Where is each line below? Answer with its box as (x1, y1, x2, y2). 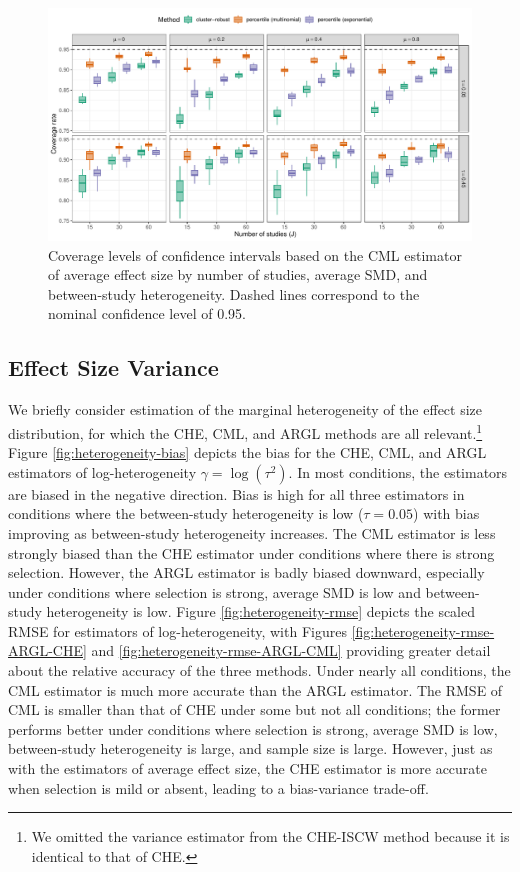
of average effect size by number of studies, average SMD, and (48, 264, 428, 285)
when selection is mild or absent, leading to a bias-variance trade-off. (8, 777, 429, 798)
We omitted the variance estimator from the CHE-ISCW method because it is (31, 826, 510, 847)
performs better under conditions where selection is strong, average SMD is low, (8, 718, 498, 739)
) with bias (413, 503, 480, 524)
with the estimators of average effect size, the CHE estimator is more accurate (8, 758, 487, 779)
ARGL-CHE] (8, 640, 87, 661)
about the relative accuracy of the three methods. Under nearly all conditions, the (8, 660, 511, 681)
